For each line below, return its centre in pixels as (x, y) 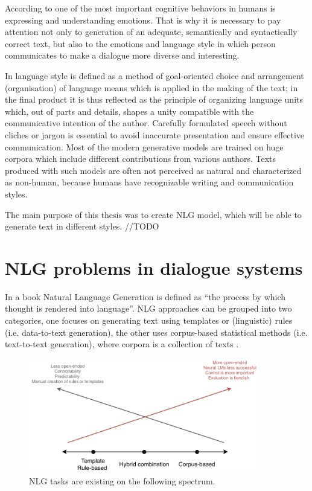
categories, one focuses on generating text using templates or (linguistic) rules (149, 320)
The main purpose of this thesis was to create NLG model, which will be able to (153, 214)
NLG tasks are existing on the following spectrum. (122, 480)
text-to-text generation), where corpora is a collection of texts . (122, 344)
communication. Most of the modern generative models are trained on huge (144, 146)
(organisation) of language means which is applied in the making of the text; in (151, 87)
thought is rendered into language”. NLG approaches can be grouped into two (148, 308)
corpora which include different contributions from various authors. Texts (141, 159)
